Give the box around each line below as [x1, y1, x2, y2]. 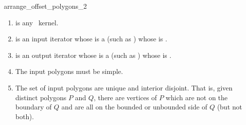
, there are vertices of [93, 92, 157, 102]
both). [15, 111, 34, 121]
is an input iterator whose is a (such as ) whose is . [15, 34, 167, 44]
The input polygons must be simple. [15, 66, 123, 76]
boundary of [15, 102, 52, 112]
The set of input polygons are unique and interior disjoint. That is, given [15, 82, 233, 92]
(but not [217, 102, 242, 112]
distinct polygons [15, 92, 67, 102]
